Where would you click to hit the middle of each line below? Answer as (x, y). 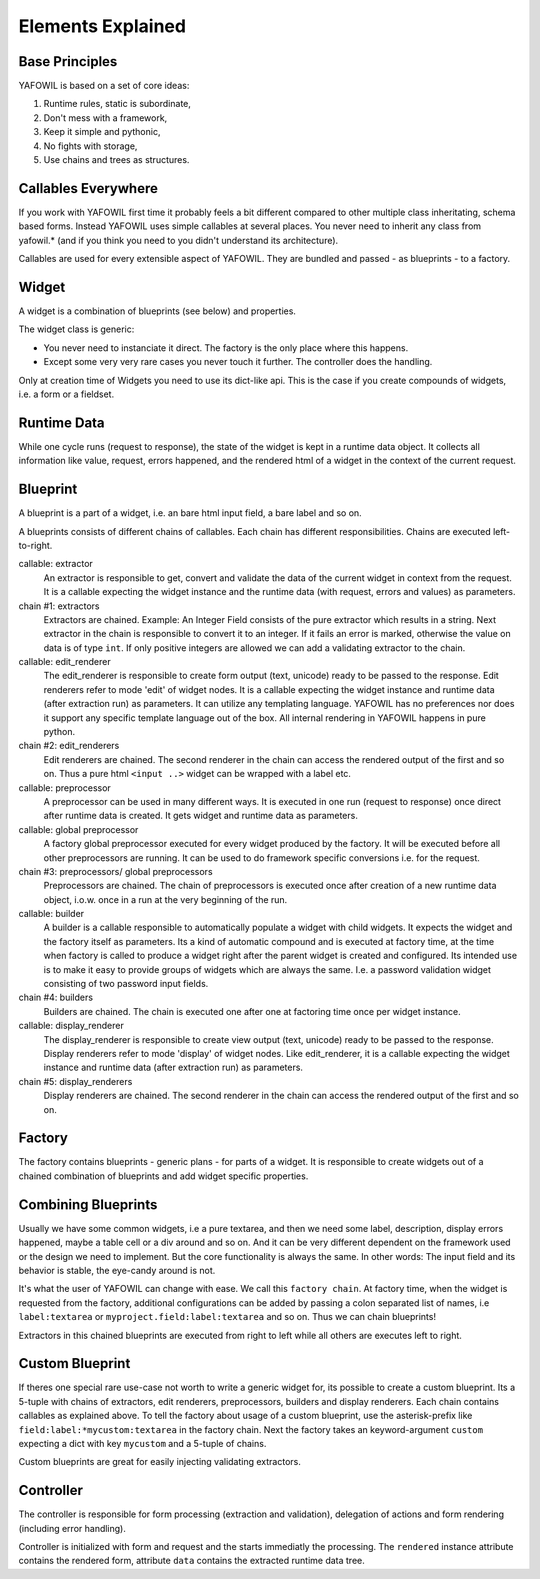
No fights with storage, (90, 146)
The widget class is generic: (76, 329)
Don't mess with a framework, (105, 117)
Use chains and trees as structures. (116, 160)
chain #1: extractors (59, 606)
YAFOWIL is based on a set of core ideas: (104, 86)
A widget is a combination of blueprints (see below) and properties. (157, 311)
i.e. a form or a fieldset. (66, 394)
